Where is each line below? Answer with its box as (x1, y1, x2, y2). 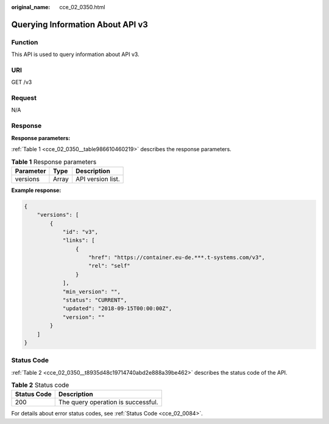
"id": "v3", (62, 228, 99, 235)
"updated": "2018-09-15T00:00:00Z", (62, 305, 172, 312)
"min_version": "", (62, 288, 121, 295)
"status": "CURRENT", (62, 297, 127, 304)
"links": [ (62, 237, 96, 244)
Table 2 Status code (11, 381, 69, 389)
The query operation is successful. (58, 398, 158, 406)
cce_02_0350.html (59, 4, 105, 10)
